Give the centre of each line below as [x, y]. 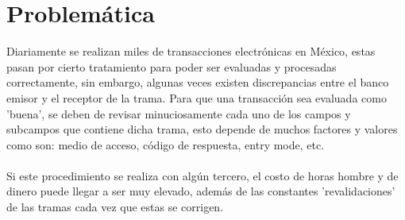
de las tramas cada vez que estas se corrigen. [115, 207]
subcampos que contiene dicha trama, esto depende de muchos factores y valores [202, 129]
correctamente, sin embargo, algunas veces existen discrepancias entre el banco [198, 82]
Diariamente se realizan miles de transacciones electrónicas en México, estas [191, 51]
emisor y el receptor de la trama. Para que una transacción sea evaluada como [197, 97]
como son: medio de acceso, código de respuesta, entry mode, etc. [166, 144]
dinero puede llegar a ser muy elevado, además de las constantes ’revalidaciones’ [201, 191]
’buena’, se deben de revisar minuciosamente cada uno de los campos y [179, 113]
